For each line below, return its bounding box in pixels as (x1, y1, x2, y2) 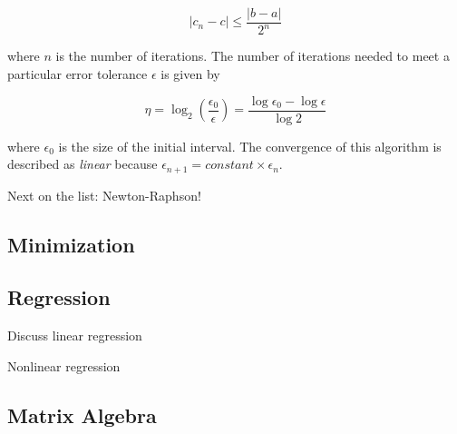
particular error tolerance (7, 64, 148, 83)
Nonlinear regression (7, 356, 121, 375)
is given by (160, 64, 220, 83)
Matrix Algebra (7, 400, 157, 429)
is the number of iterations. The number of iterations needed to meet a (55, 46, 450, 65)
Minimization (7, 230, 135, 258)
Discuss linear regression (7, 326, 142, 345)
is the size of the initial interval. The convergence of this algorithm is (58, 136, 442, 155)
